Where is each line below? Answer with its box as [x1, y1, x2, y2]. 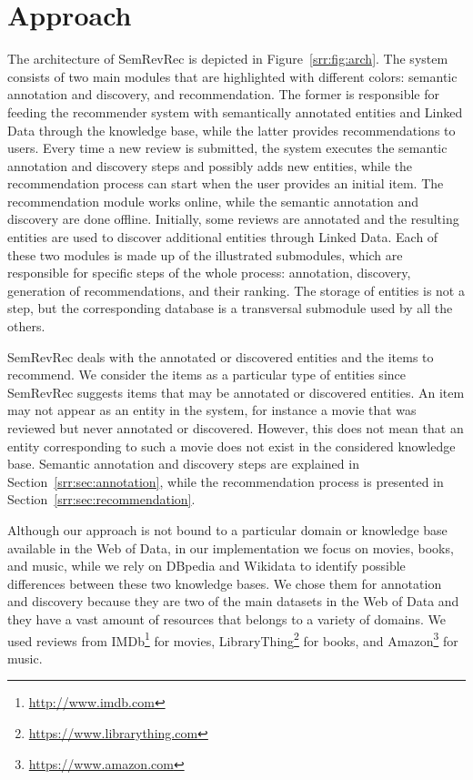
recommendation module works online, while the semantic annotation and [7, 191, 419, 210]
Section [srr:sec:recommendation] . [7, 490, 196, 509]
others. [7, 317, 45, 336]
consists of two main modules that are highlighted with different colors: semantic [7, 66, 458, 86]
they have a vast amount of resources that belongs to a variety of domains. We [7, 609, 446, 628]
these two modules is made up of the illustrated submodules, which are [7, 245, 403, 264]
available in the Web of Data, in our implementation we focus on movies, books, [7, 538, 454, 557]
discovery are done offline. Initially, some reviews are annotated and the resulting [7, 209, 459, 228]
